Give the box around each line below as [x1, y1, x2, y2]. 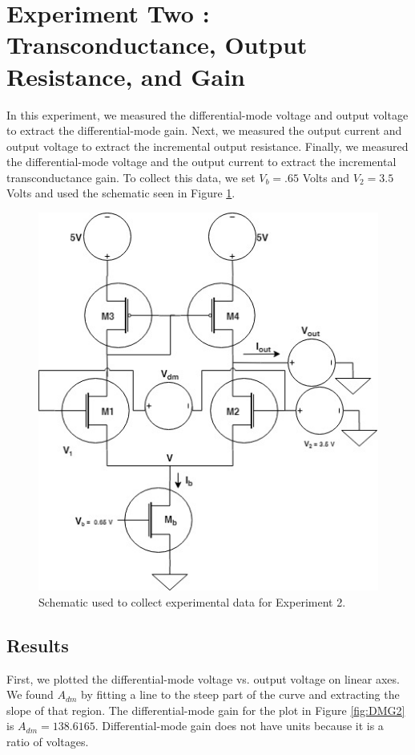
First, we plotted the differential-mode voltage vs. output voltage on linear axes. [6, 670, 400, 687]
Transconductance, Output [6, 28, 308, 61]
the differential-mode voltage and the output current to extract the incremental [6, 153, 397, 170]
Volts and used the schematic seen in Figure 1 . [6, 185, 236, 201]
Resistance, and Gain [6, 59, 246, 92]
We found [6, 686, 54, 703]
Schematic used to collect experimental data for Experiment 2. [38, 593, 346, 610]
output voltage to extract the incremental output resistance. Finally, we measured [6, 137, 409, 154]
